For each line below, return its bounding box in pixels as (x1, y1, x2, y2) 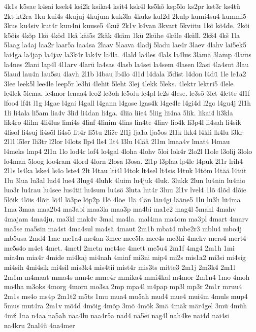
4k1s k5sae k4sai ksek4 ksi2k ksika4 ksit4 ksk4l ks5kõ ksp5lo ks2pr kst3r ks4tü (4, 1, 240, 11)
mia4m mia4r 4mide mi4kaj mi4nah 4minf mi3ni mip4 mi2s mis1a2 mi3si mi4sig (4, 252, 246, 262)
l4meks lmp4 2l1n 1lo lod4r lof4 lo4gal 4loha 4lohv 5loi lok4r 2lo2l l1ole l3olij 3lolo (4, 146, 252, 156)
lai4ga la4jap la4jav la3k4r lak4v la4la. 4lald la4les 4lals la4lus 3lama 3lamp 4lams (4, 49, 252, 59)
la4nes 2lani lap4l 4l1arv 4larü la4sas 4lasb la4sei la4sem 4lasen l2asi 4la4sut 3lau (4, 59, 249, 69)
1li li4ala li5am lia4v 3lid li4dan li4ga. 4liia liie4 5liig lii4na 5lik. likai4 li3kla (4, 107, 233, 117)
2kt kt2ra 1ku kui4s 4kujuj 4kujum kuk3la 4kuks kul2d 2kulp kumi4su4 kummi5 (4, 10, 247, 21)
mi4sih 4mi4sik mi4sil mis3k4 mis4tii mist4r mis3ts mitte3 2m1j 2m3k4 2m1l (4, 262, 235, 272)
